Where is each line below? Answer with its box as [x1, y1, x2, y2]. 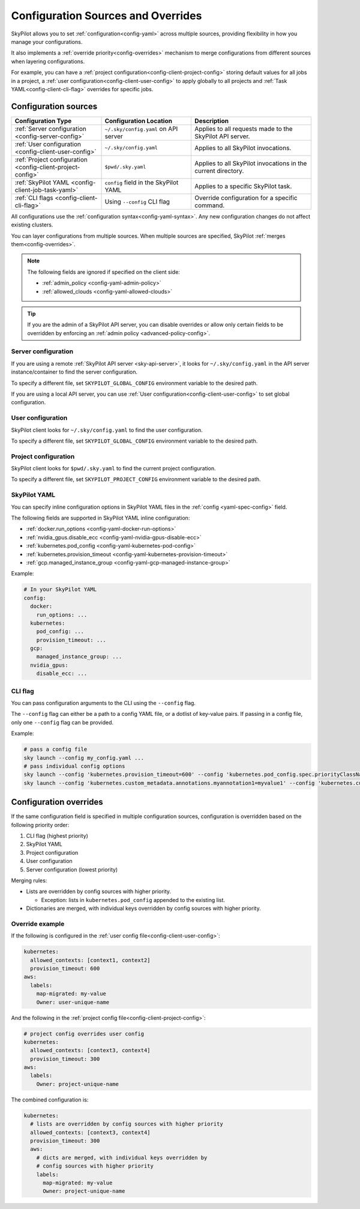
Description [194, 117, 229, 125]
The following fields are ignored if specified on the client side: [27, 268, 180, 276]
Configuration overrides [11, 797, 103, 807]
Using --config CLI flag [104, 197, 170, 205]
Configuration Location [104, 117, 172, 125]
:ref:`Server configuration [14, 124, 86, 133]
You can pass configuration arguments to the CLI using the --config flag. [11, 699, 196, 706]
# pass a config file [23, 746, 88, 753]
